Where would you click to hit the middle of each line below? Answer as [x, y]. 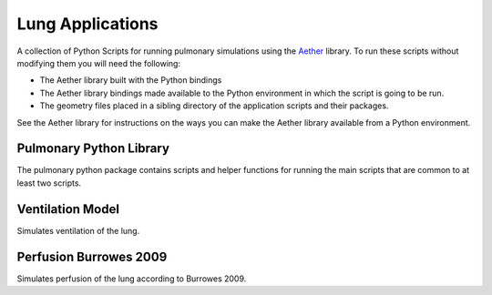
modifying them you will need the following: [99, 63]
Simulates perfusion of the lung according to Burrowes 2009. [132, 279]
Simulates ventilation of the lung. [78, 230]
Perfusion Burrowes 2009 [92, 256]
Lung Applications [87, 24]
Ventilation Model [68, 209]
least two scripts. [49, 183]
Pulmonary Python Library [93, 149]
